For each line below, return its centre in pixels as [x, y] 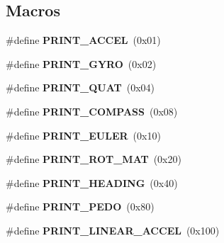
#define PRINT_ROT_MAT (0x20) [94, 159]
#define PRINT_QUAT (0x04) [80, 87]
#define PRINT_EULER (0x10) [83, 135]
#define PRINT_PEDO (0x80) [80, 207]
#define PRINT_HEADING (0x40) [92, 182]
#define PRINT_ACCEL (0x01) [83, 40]
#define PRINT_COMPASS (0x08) [92, 111]
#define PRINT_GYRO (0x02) [81, 63]
